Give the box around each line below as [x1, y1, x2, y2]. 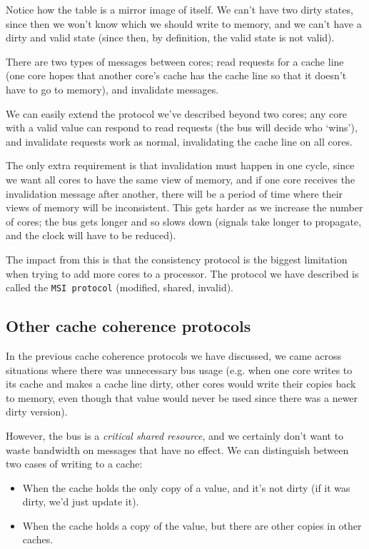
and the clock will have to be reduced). [6, 228, 176, 243]
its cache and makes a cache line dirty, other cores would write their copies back [6, 376, 356, 391]
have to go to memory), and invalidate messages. [6, 81, 219, 96]
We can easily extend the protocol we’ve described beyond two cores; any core [6, 106, 347, 121]
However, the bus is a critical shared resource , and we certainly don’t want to [6, 428, 344, 443]
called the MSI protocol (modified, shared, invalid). [6, 280, 234, 295]
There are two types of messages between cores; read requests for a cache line [6, 54, 344, 69]
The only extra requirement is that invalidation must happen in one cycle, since [6, 158, 355, 173]
